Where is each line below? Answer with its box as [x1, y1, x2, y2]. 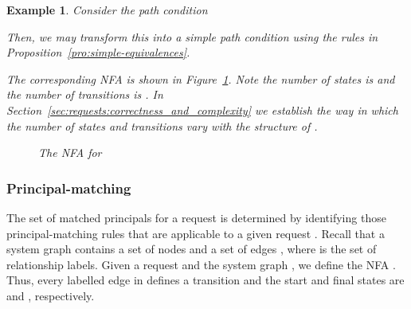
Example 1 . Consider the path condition [6, 2, 208, 18]
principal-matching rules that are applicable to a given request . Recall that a [6, 225, 385, 241]
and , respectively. [6, 287, 95, 303]
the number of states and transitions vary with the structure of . [6, 117, 318, 134]
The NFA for [38, 144, 102, 161]
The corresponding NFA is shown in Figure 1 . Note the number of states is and [6, 70, 395, 87]
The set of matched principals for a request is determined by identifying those [6, 209, 386, 225]
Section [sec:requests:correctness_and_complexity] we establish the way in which [6, 101, 398, 118]
